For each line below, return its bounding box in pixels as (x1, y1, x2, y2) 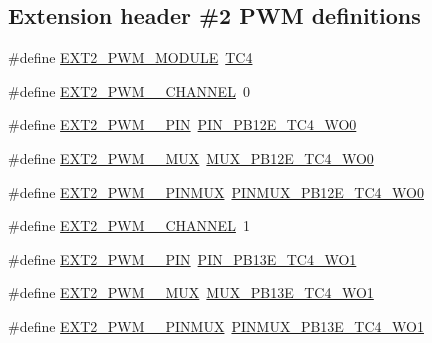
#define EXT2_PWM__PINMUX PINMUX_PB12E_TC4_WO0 (8, 181, 424, 202)
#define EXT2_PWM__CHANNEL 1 (8, 215, 250, 236)
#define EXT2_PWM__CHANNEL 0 (8, 80, 250, 101)
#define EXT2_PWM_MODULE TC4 (8, 47, 253, 68)
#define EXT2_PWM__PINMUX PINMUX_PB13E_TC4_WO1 (8, 315, 424, 336)
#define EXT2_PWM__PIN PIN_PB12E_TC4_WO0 (8, 114, 357, 135)
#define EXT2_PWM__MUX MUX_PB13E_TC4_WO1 (8, 282, 374, 303)
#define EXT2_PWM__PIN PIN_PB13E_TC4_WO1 (8, 248, 357, 269)
